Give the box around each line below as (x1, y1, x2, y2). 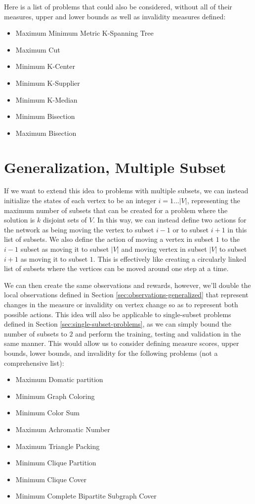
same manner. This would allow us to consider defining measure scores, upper (4, 338, 239, 348)
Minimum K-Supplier (15, 77, 80, 88)
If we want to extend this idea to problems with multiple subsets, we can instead (4, 185, 249, 196)
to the (221, 234, 240, 244)
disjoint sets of (43, 215, 87, 225)
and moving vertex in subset (121, 244, 207, 254)
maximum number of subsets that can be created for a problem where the (4, 205, 228, 215)
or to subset (172, 224, 209, 234)
